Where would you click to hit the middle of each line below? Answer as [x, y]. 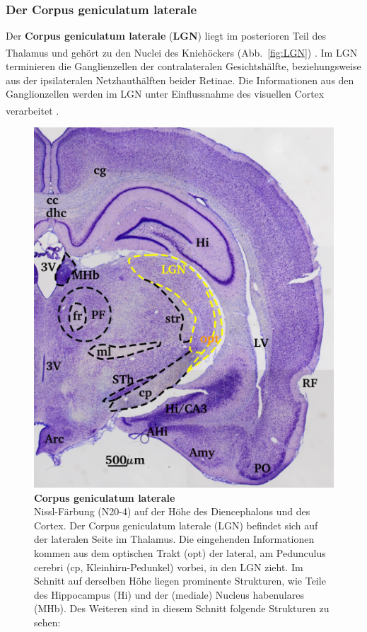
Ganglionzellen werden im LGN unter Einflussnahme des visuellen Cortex [165, 94]
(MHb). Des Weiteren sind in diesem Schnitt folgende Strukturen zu [182, 608]
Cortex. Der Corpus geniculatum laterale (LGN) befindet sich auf [176, 525]
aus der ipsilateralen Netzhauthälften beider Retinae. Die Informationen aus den [180, 80]
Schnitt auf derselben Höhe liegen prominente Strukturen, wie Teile [180, 581]
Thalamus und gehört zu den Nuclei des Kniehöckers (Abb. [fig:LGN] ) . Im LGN [182, 52]
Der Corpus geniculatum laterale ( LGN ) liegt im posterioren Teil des [166, 36]
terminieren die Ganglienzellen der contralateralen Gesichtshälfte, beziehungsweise [183, 66]
